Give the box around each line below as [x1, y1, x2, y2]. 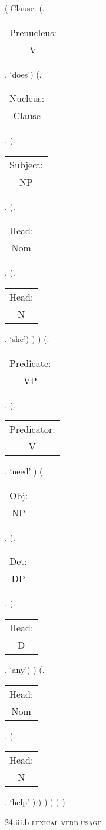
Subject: [9, 157, 43, 171]
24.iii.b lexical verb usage [5, 815, 102, 828]
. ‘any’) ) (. [5, 663, 45, 675]
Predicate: [9, 356, 51, 370]
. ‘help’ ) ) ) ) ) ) [5, 796, 65, 808]
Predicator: [9, 422, 55, 436]
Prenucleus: [9, 25, 57, 39]
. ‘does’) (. [5, 68, 42, 80]
